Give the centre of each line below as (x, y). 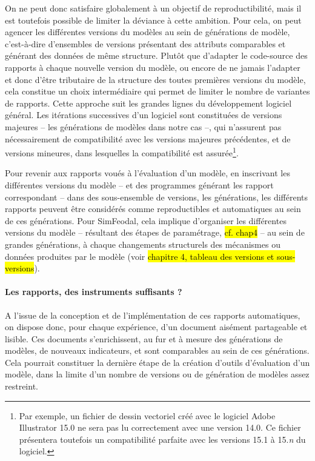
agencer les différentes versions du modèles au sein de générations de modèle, (148, 32)
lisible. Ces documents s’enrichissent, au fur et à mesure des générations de (144, 338)
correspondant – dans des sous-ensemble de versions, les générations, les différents (156, 197)
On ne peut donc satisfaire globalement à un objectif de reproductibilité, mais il (153, 8)
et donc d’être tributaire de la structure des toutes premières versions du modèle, (155, 79)
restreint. (22, 386)
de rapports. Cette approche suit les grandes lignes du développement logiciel (148, 103)
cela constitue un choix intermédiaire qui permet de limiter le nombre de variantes (157, 91)
